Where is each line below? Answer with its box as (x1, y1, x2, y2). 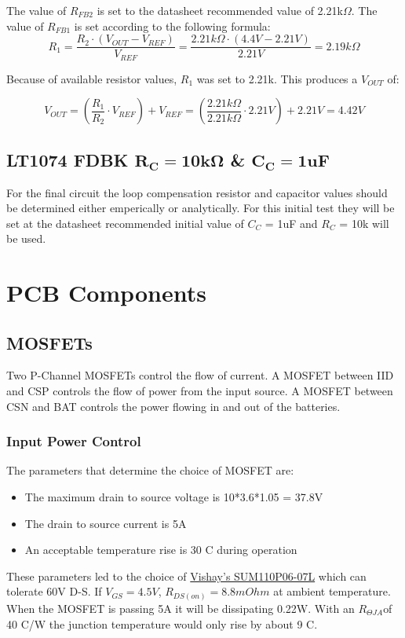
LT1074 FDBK (6, 147, 129, 171)
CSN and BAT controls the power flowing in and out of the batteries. (6, 398, 341, 414)
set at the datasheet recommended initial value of (6, 214, 244, 231)
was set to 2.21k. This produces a (196, 70, 358, 86)
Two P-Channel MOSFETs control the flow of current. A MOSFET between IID (6, 367, 394, 383)
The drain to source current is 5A (24, 515, 187, 531)
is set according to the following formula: (74, 17, 271, 34)
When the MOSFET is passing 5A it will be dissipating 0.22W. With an (6, 599, 355, 616)
